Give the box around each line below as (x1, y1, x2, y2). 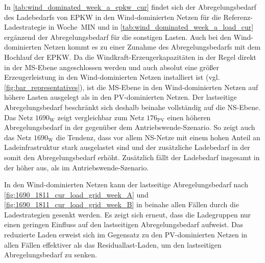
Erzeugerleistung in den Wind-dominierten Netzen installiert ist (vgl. (4, 72, 220, 82)
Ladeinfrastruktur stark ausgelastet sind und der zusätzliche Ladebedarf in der (4, 142, 250, 152)
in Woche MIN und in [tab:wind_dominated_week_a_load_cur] (48, 21, 254, 32)
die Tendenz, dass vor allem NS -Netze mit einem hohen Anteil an (56, 131, 260, 142)
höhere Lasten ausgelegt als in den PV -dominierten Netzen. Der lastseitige (4, 92, 237, 102)
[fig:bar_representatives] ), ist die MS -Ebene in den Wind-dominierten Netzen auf (4, 81, 258, 92)
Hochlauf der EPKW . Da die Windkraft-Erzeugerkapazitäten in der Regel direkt (4, 51, 257, 62)
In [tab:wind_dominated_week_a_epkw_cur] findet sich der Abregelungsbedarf (4, 2, 256, 12)
